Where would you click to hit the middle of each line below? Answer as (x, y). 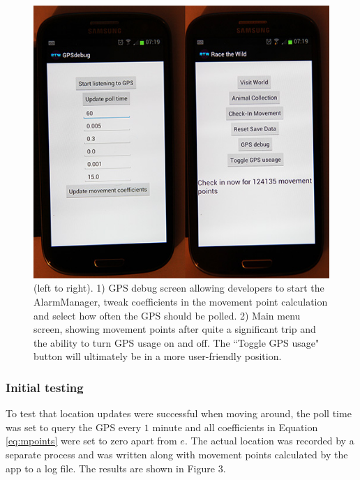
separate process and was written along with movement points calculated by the (177, 454)
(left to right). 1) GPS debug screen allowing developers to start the (179, 288)
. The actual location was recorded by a (269, 441)
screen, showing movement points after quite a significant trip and (175, 329)
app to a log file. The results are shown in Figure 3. (116, 468)
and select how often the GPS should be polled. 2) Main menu (167, 315)
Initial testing (45, 387)
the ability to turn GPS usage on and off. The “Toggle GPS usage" (177, 342)
